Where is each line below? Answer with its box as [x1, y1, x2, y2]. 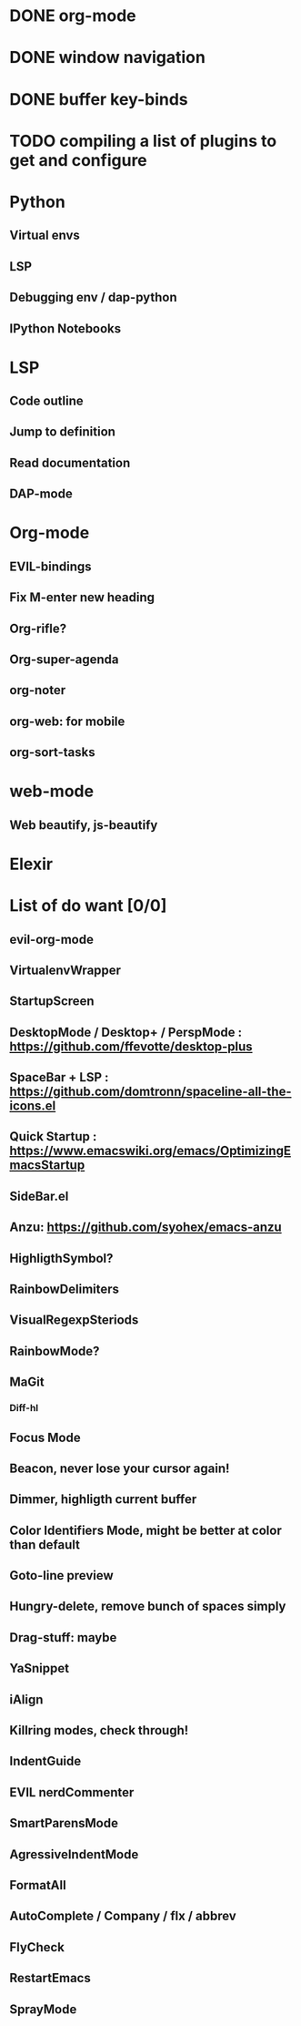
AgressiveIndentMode [9, 1847, 139, 1862]
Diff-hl [9, 1402, 39, 1415]
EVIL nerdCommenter [9, 1785, 135, 1800]
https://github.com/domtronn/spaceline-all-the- [9, 1084, 292, 1100]
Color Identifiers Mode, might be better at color [9, 1522, 282, 1538]
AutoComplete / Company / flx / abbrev [9, 1908, 236, 1924]
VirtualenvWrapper [9, 962, 121, 977]
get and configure [9, 149, 147, 170]
